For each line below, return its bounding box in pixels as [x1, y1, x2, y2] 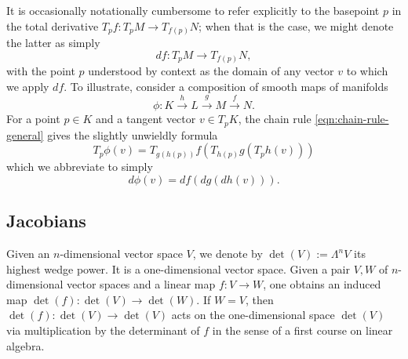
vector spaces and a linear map [67, 276, 216, 292]
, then [245, 291, 274, 307]
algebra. [6, 337, 45, 354]
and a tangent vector [96, 111, 196, 127]
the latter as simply [6, 34, 100, 51]
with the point [6, 63, 75, 79]
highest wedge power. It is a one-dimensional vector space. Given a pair [6, 260, 350, 277]
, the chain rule [238, 111, 311, 127]
